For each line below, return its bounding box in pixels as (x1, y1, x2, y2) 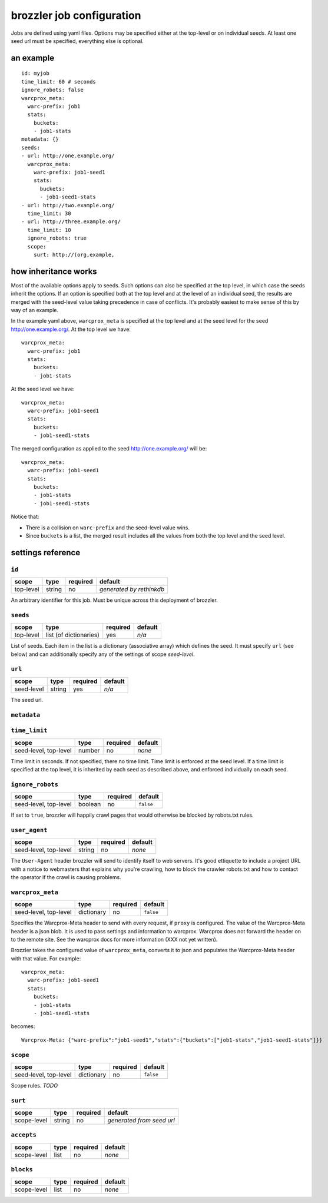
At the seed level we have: (11, 386, 75, 393)
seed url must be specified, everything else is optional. (11, 37, 144, 44)
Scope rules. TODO (11, 1082, 58, 1089)
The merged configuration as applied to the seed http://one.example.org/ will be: (11, 445, 207, 452)
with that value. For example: (11, 955, 81, 962)
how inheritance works (11, 266, 97, 276)
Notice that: (11, 513, 39, 521)
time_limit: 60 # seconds (21, 78, 97, 85)
